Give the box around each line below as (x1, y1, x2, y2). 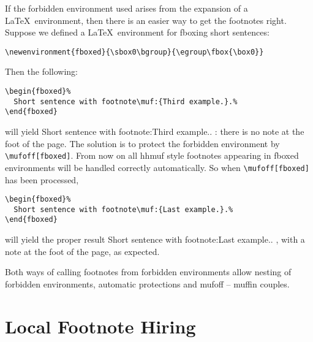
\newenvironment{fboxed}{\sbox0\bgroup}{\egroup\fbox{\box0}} (5, 47, 264, 56)
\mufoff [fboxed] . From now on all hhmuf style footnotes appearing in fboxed (5, 149, 299, 162)
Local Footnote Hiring (5, 313, 196, 338)
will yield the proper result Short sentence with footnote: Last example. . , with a (5, 233, 305, 246)
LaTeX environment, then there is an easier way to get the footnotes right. (5, 13, 287, 26)
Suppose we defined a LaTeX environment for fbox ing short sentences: (5, 26, 270, 39)
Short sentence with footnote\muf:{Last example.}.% (13, 205, 233, 214)
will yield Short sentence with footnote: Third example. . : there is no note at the (5, 125, 304, 137)
